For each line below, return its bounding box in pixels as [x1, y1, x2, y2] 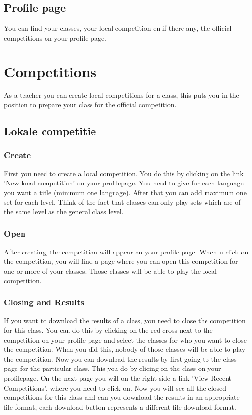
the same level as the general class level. [4, 207, 124, 217]
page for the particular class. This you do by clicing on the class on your [4, 363, 221, 373]
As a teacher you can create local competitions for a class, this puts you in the [4, 90, 239, 100]
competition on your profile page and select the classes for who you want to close [4, 334, 247, 345]
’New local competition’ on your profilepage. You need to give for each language [4, 178, 244, 188]
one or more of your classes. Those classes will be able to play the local [4, 266, 217, 276]
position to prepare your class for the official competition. [4, 99, 177, 110]
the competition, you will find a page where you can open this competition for [4, 256, 238, 266]
